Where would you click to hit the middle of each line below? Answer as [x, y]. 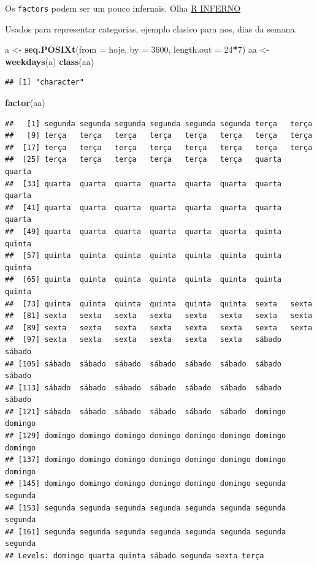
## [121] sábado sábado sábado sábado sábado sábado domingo [146, 411]
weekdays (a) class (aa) [50, 61]
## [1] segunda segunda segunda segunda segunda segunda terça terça [159, 123]
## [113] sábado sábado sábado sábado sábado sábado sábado [143, 388]
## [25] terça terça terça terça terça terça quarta [143, 160]
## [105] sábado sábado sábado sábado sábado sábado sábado [143, 364]
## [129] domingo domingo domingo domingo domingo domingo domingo [146, 436]
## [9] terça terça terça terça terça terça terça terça [159, 136]
